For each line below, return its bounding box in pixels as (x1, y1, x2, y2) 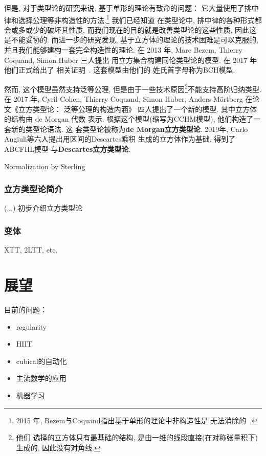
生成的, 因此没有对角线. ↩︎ (16, 442, 100, 452)
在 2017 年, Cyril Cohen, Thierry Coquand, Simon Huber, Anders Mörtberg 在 (4, 94, 253, 104)
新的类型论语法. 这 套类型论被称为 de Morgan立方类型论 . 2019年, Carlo (11, 123, 248, 134)
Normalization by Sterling (4, 161, 85, 171)
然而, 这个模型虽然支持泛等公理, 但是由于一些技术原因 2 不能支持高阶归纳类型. (4, 82, 261, 94)
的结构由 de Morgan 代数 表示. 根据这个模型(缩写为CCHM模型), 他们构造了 (4, 113, 254, 124)
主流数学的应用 (16, 373, 66, 383)
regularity (16, 321, 47, 332)
